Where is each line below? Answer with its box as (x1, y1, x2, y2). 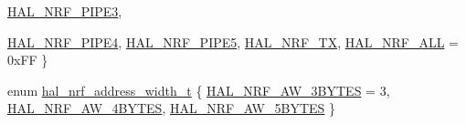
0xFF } (7, 50, 48, 69)
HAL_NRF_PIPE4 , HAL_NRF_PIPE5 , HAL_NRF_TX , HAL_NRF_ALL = (7, 32, 459, 51)
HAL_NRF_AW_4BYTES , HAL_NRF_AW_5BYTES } (7, 98, 335, 118)
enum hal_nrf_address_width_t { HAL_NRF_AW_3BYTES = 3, (7, 80, 390, 99)
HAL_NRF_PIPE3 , (7, 2, 122, 20)
